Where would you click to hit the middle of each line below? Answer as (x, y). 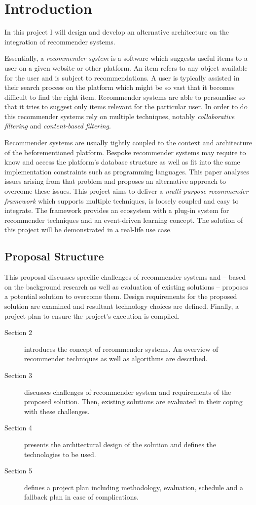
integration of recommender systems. (60, 41)
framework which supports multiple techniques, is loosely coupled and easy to (122, 200)
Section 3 (18, 375)
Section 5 (18, 471)
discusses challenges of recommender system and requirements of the (128, 392)
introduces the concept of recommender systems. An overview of (121, 349)
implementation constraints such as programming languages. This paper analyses (127, 171)
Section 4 (18, 428)
